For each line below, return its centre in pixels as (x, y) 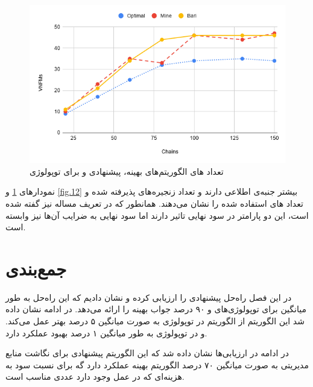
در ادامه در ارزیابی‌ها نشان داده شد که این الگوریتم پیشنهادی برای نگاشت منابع (147, 353)
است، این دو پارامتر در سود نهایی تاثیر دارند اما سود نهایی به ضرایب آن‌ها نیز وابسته (157, 215)
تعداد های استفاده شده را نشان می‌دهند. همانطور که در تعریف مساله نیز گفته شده (154, 203)
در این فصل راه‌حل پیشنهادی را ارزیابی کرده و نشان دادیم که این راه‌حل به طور (149, 297)
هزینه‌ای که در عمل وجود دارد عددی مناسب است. (95, 376)
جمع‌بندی (36, 268)
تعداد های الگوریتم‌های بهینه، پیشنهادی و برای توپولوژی (127, 171)
